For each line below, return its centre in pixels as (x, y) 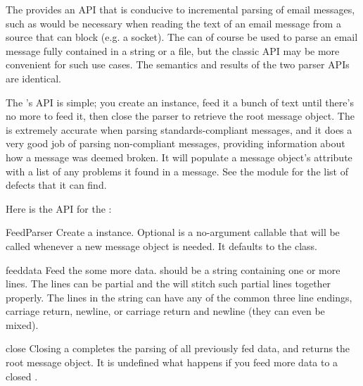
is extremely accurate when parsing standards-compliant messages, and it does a (179, 129)
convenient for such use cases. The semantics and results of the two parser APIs (178, 64)
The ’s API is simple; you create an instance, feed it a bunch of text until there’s (180, 102)
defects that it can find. (56, 185)
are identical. (33, 78)
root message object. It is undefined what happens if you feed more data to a (172, 362)
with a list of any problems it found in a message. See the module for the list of (177, 171)
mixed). (22, 324)
